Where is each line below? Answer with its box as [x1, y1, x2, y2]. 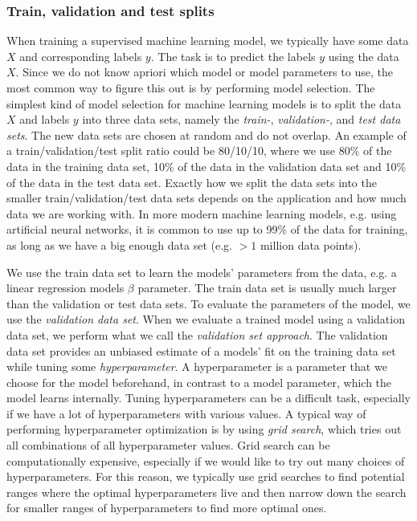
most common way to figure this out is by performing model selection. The [6, 79, 375, 96]
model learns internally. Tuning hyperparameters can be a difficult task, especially [6, 389, 411, 406]
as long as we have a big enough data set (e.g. [6, 236, 232, 253]
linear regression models [6, 279, 125, 296]
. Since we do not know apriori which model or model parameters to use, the [15, 63, 393, 80]
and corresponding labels [19, 47, 142, 64]
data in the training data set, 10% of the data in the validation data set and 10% [6, 157, 407, 174]
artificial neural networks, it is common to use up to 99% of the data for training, [6, 221, 408, 238]
